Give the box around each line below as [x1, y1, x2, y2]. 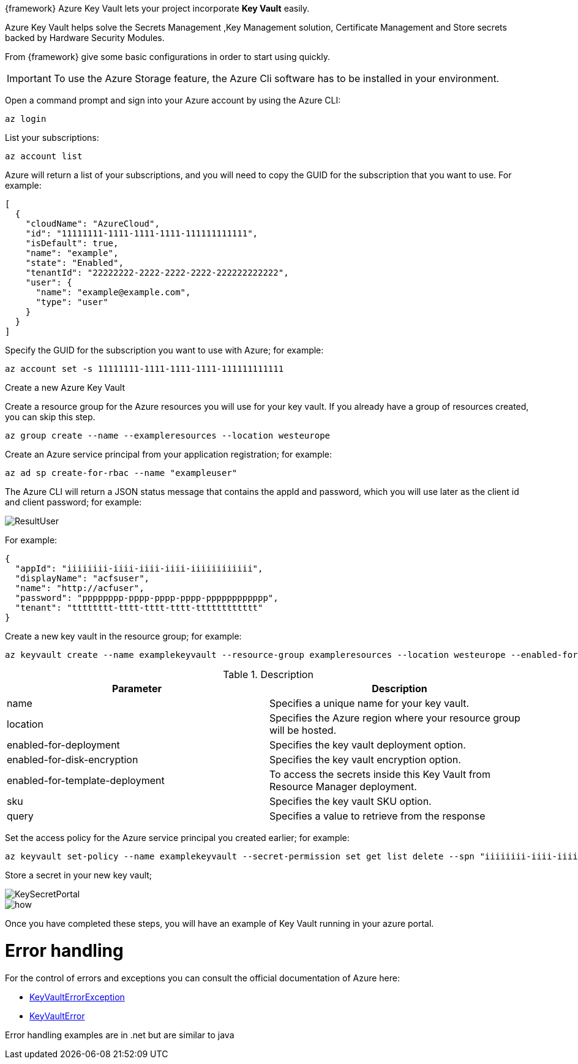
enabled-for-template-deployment [7, 774, 165, 787]
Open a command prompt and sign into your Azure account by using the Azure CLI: [5, 95, 341, 105]
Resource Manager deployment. [269, 780, 417, 793]
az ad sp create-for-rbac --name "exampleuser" [5, 468, 238, 478]
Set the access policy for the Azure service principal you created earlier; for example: [5, 832, 350, 843]
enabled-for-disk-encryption [7, 753, 138, 766]
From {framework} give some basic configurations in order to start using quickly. [5, 51, 331, 62]
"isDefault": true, [25, 238, 119, 248]
